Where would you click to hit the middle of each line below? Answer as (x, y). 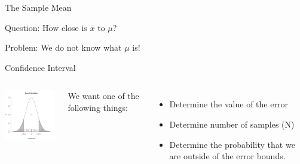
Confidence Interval (40, 67)
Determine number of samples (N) (232, 124)
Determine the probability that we (232, 144)
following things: (98, 107)
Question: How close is (46, 27)
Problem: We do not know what (63, 47)
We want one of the (103, 96)
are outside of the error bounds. (227, 156)
